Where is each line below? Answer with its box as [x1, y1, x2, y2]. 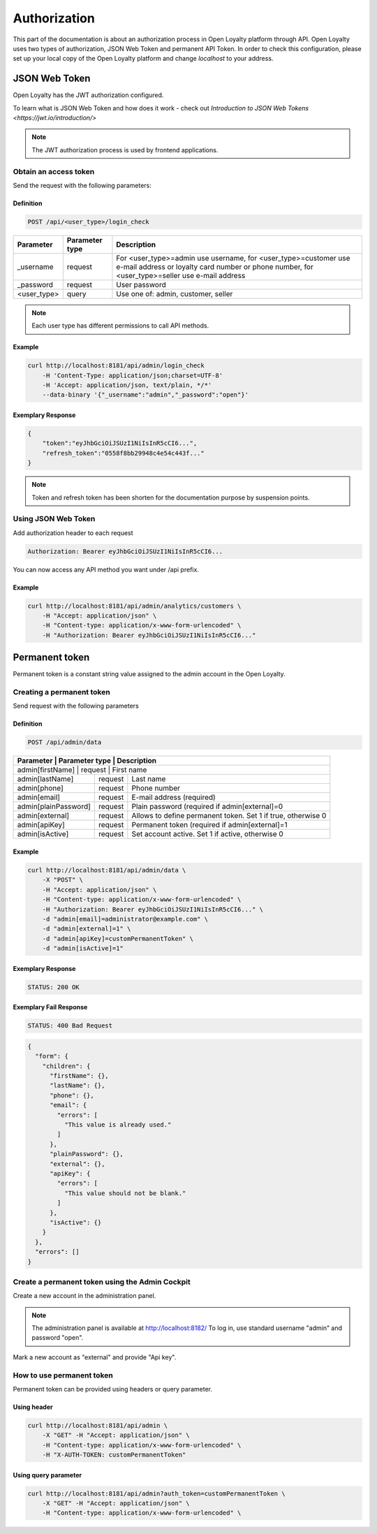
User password [116, 279, 167, 289]
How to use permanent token [13, 1370, 113, 1380]
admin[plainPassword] [17, 802, 91, 812]
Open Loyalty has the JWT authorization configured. [13, 91, 164, 99]
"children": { [42, 1062, 91, 1070]
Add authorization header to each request [13, 528, 133, 537]
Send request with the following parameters [13, 702, 139, 710]
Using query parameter [13, 1470, 82, 1479]
